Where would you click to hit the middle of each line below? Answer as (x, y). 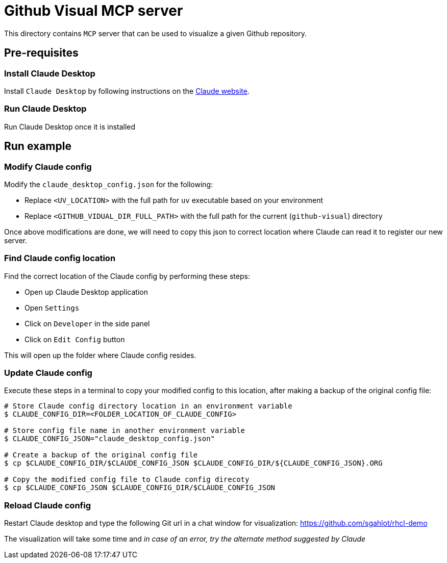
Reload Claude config (48, 505)
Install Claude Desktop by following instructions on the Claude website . (127, 91)
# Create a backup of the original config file (101, 455)
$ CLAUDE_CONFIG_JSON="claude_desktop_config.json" (110, 439)
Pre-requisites (41, 53)
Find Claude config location (60, 258)
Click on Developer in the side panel (87, 323)
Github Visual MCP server (94, 11)
